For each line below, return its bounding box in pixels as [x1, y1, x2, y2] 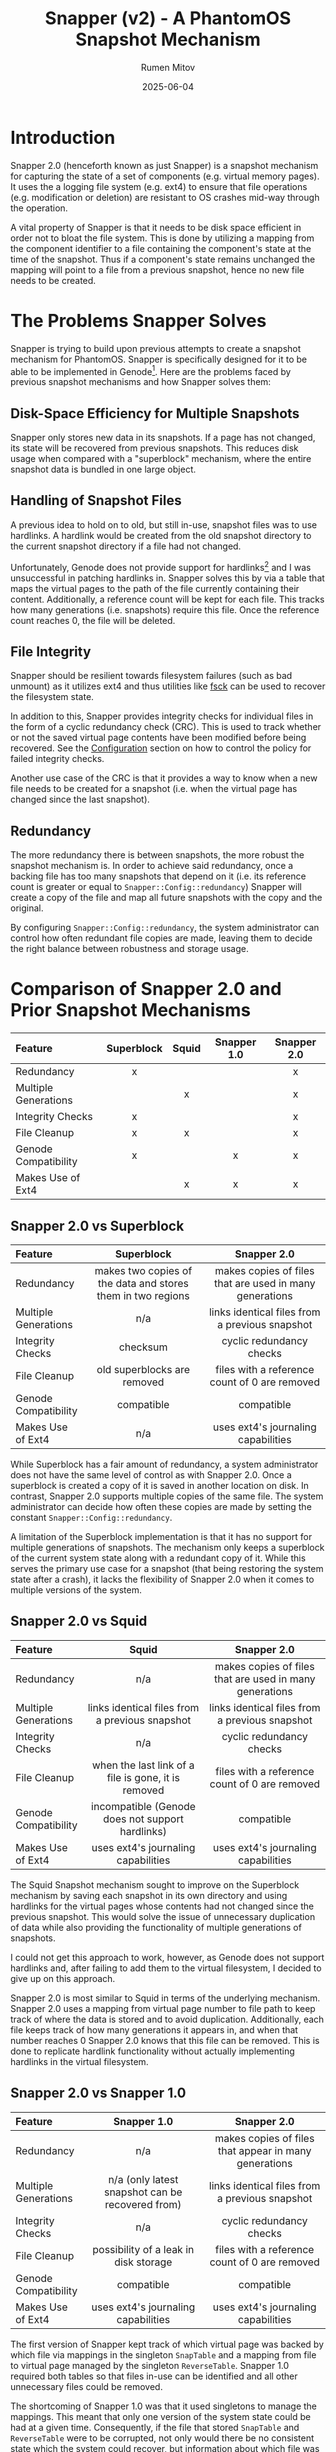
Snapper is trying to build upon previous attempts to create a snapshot [10, 342, 302, 354]
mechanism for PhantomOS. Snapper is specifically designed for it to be [10, 353, 308, 365]
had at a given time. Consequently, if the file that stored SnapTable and [10, 2421, 300, 2433]
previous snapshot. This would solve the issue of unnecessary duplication [10, 1910, 316, 1922]
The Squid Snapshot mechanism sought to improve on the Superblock [10, 1878, 300, 1891]
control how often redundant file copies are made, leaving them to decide [10, 932, 313, 944]
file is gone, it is [106, 1770, 180, 1784]
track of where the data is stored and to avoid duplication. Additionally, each [10, 2013, 325, 2025]
